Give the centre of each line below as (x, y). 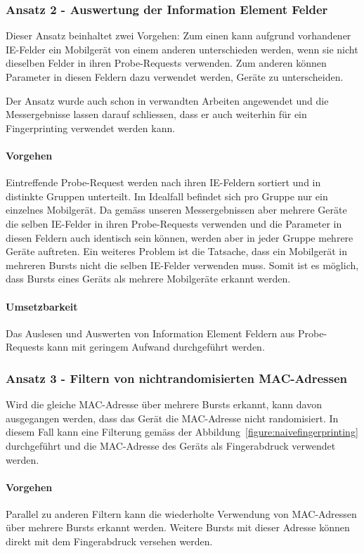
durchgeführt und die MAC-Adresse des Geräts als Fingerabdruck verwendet (171, 445)
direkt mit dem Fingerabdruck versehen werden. (109, 541)
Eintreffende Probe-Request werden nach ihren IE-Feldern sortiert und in (163, 182)
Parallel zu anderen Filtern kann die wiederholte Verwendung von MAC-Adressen (181, 513)
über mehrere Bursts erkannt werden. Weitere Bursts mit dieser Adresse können (178, 527)
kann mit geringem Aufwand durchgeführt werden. (156, 347)
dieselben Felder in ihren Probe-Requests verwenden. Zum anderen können (166, 63)
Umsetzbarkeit (42, 306)
